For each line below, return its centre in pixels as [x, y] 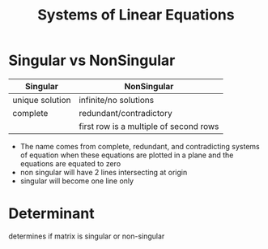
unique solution [42, 100]
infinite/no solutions [117, 100]
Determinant [51, 214]
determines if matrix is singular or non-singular [87, 236]
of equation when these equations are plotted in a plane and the [127, 155]
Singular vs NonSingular [92, 60]
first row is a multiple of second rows [149, 126]
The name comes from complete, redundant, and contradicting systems [140, 146]
